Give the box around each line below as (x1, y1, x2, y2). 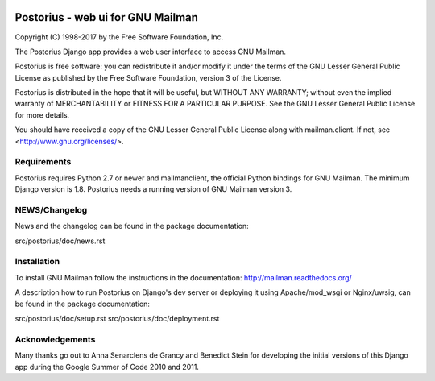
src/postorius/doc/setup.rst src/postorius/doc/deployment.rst (14, 314, 220, 324)
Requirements (14, 156, 72, 168)
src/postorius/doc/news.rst (14, 236, 106, 246)
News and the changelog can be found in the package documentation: (14, 222, 249, 231)
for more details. (14, 110, 70, 120)
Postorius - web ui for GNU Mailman (14, 10, 199, 24)
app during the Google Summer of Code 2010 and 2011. (14, 362, 199, 371)
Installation (14, 256, 60, 267)
